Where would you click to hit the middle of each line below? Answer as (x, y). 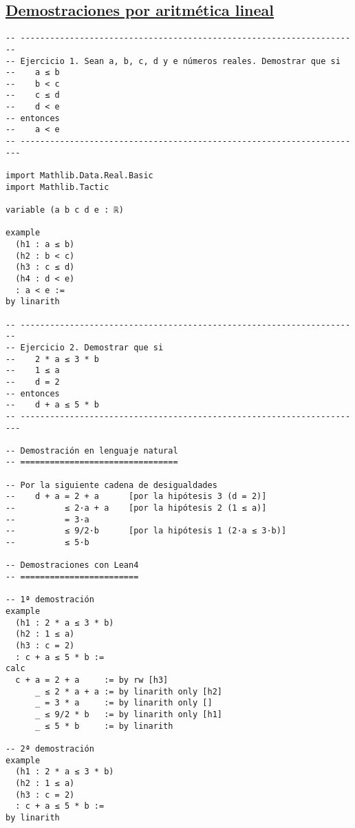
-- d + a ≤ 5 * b (53, 405)
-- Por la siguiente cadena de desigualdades (111, 485)
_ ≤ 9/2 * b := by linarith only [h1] (128, 714)
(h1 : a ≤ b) (45, 245)
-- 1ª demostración (50, 600)
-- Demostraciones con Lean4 (72, 565)
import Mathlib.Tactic (57, 187)
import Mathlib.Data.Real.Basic (79, 176)
